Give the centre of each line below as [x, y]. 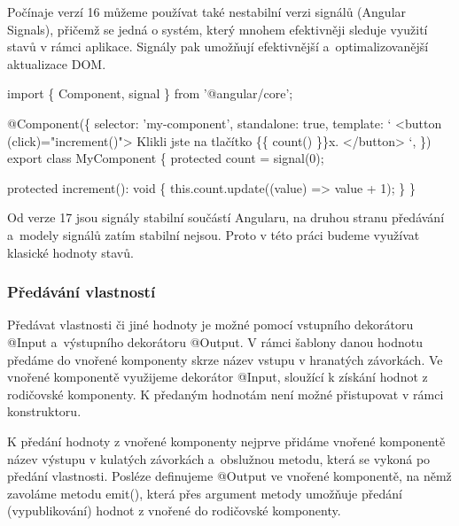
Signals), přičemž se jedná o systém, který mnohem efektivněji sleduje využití [218, 29]
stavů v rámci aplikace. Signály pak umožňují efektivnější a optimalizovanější [218, 46]
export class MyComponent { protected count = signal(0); [166, 158]
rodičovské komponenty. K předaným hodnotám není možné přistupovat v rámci [226, 394]
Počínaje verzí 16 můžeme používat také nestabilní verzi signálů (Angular [207, 12]
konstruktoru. [44, 411]
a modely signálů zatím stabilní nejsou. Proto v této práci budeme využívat [214, 234]
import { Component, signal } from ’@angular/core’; [150, 93]
